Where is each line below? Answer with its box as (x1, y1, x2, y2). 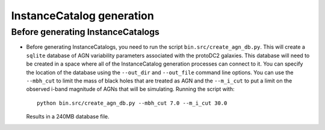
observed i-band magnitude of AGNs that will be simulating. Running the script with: (26, 85, 235, 93)
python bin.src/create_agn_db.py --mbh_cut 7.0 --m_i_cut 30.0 (37, 99, 227, 107)
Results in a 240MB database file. (26, 113, 110, 120)
